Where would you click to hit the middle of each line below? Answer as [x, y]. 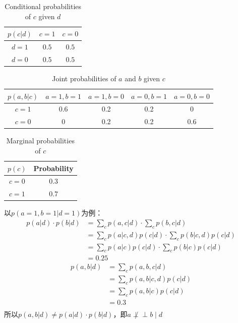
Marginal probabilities [40, 141]
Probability [53, 168]
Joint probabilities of [84, 78]
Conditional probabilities [43, 6]
